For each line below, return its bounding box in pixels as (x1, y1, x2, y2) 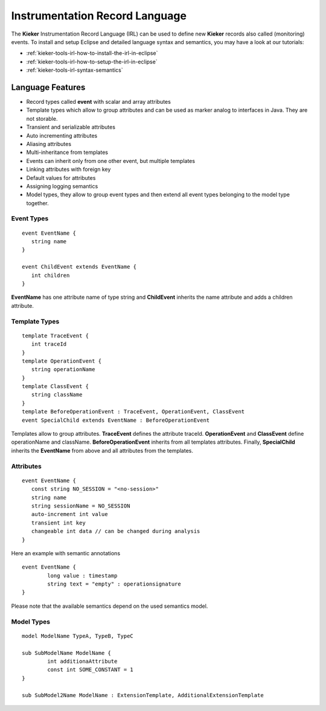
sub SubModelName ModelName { (22, 649, 112, 656)
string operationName (31, 366, 95, 373)
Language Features (11, 82, 86, 92)
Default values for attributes (26, 174, 96, 181)
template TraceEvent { (22, 332, 89, 339)
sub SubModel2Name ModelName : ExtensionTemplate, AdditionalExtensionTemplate (22, 692, 264, 698)
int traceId (31, 341, 67, 348)
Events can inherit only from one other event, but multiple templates (26, 157, 196, 164)
